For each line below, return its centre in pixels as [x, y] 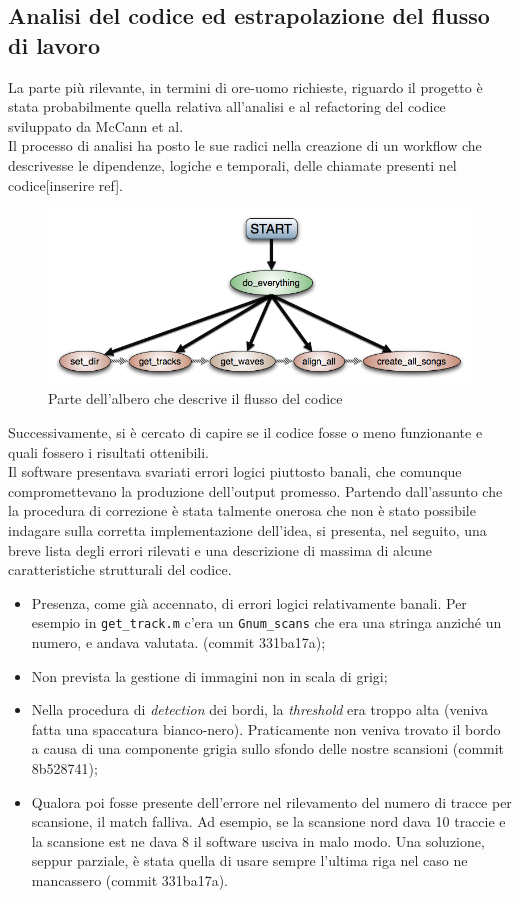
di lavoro [54, 44]
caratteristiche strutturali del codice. [120, 569]
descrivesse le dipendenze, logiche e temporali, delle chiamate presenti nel [232, 164]
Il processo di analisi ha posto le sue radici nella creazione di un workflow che [245, 145]
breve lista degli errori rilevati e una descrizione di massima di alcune [220, 549]
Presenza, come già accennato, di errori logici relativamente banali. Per [249, 602]
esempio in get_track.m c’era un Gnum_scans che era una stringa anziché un [266, 622]
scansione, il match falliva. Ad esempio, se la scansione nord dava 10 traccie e [268, 821]
